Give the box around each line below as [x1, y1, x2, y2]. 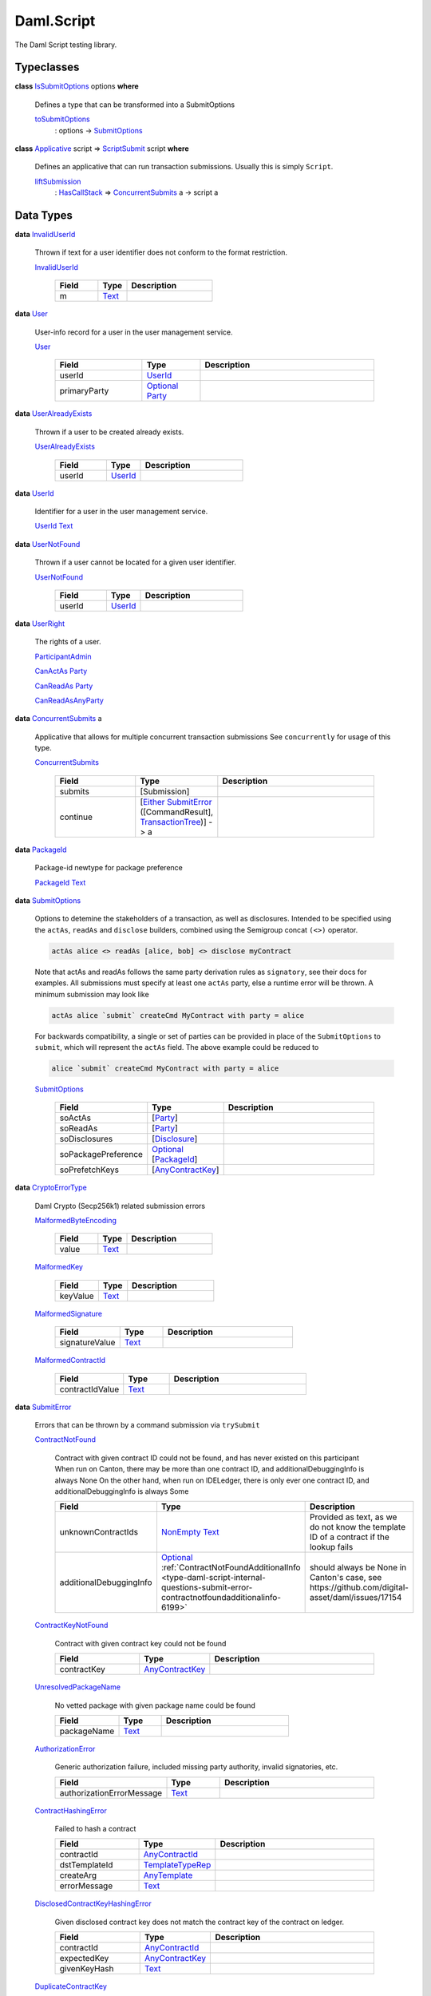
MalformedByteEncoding [34, 1216, 117, 1226]
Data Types [14, 208, 73, 222]
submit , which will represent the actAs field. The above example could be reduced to [34, 1042, 319, 1051]
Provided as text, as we [309, 1511, 397, 1523]
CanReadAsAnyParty [34, 695, 104, 705]
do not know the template [309, 1522, 406, 1533]
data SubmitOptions [14, 896, 81, 905]
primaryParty [59, 386, 109, 397]
